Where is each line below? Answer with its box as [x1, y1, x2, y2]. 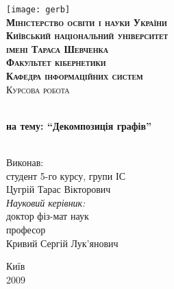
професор [6, 222, 46, 236]
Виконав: [6, 155, 44, 169]
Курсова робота [6, 82, 70, 96]
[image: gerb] [6, 5, 71, 14]
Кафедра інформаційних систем [6, 69, 143, 83]
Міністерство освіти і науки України [6, 14, 167, 29]
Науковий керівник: [6, 195, 86, 209]
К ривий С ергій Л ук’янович [6, 235, 119, 250]
